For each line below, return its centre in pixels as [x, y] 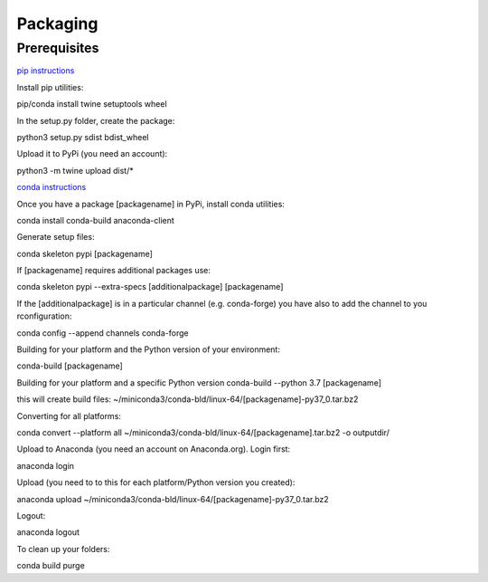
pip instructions [46, 71]
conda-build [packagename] [70, 366]
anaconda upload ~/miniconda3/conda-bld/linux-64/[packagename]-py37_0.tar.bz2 [173, 499]
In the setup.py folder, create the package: [96, 120]
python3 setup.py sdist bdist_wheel [83, 137]
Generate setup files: [56, 237]
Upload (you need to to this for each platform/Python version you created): [156, 482]
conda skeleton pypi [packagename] [85, 253]
